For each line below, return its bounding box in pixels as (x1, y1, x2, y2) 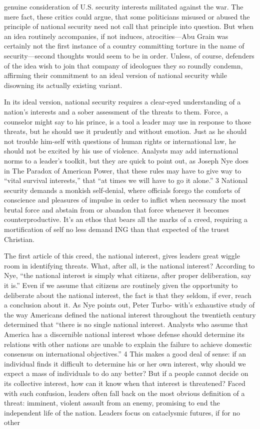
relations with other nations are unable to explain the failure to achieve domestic (4, 338, 252, 349)
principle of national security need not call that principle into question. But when (4, 21, 254, 31)
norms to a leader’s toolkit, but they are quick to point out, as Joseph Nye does (4, 155, 249, 165)
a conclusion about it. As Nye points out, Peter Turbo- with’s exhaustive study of (4, 299, 255, 310)
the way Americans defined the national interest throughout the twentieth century (4, 309, 256, 319)
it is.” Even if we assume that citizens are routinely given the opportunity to (4, 280, 238, 290)
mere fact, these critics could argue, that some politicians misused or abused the (4, 11, 250, 21)
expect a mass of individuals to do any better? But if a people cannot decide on (4, 368, 248, 378)
